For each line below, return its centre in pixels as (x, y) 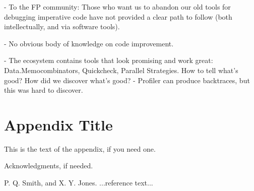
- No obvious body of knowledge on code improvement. (89, 43)
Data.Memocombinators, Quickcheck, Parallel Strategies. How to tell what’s (121, 70)
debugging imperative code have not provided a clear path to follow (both (118, 16)
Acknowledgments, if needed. (49, 166)
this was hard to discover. (44, 90)
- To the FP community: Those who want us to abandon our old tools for (117, 7)
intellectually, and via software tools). (62, 26)
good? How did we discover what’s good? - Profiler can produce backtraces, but (127, 80)
